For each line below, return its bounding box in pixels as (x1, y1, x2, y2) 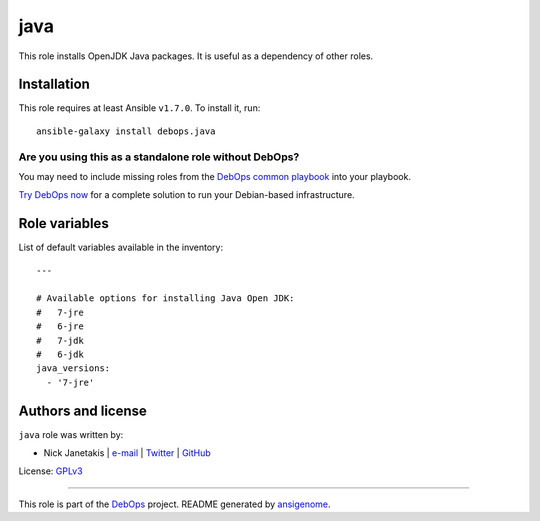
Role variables (18, 215, 109, 232)
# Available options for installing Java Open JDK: (36, 293, 295, 304)
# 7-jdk (36, 335, 84, 346)
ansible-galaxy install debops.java (36, 125, 216, 137)
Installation (18, 76, 90, 93)
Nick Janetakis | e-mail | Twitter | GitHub (43, 447, 212, 459)
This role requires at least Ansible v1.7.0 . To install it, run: (18, 102, 261, 114)
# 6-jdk (36, 349, 84, 360)
